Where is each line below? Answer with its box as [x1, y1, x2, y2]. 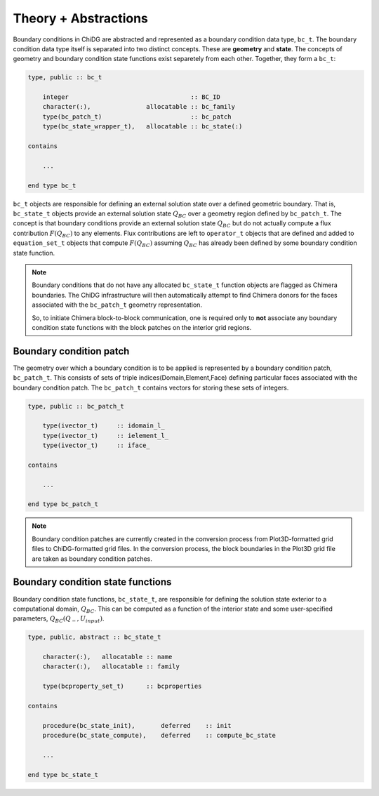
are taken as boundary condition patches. [32, 555, 152, 563]
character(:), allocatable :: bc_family [42, 102, 235, 111]
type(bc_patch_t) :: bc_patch [42, 112, 232, 121]
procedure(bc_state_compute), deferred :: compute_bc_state [42, 731, 277, 740]
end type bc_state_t [27, 771, 98, 778]
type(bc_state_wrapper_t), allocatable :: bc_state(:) [42, 123, 243, 131]
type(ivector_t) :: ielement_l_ [42, 432, 168, 439]
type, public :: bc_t [27, 74, 102, 81]
